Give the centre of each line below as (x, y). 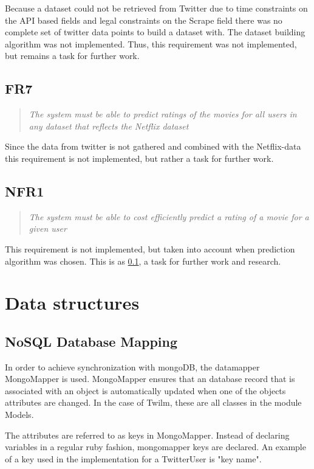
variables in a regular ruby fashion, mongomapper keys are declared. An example (155, 447)
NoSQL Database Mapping (91, 341)
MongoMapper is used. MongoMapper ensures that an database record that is (150, 379)
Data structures (72, 303)
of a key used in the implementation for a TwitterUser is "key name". (133, 458)
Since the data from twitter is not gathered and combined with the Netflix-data (153, 146)
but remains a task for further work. (72, 56)
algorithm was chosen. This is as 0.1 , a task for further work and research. (143, 261)
